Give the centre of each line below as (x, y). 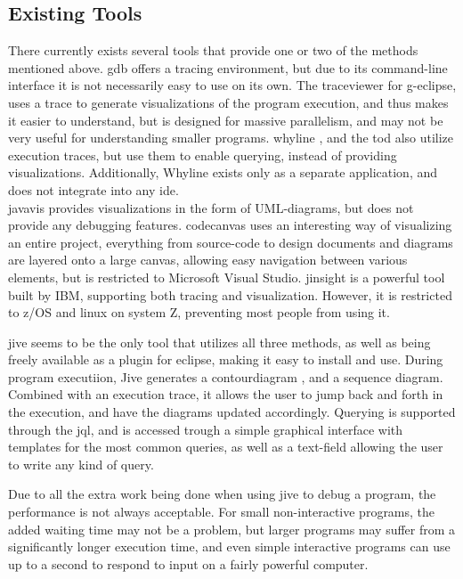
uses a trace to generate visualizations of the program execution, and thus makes (228, 102)
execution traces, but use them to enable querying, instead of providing (203, 155)
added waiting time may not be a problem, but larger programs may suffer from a (232, 529)
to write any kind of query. (81, 464)
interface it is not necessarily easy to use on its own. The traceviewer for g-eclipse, (232, 85)
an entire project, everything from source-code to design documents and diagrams (231, 242)
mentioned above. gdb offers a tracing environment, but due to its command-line (228, 67)
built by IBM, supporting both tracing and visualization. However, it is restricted (230, 294)
